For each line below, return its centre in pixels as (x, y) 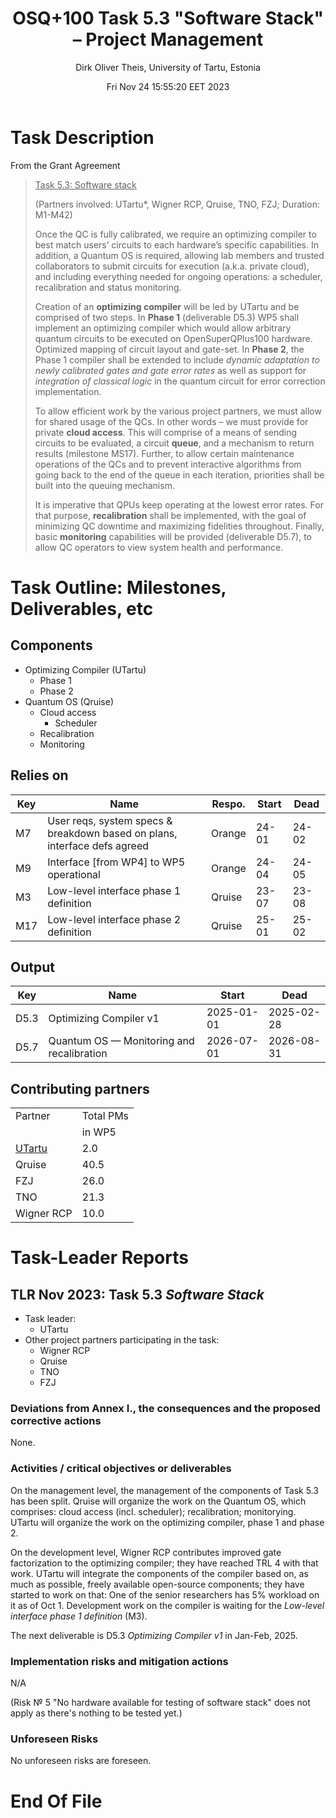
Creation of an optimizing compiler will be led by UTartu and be (167, 306)
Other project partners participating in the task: (122, 1340)
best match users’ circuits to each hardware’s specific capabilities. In (176, 244)
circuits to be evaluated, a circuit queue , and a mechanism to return (174, 443)
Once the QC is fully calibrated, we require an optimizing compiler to (175, 234)
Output (32, 967)
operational (74, 874)
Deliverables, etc (82, 608)
